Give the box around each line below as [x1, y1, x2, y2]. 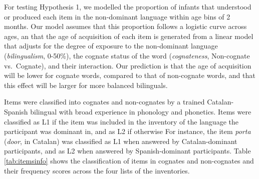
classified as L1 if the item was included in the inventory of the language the [4, 116, 238, 126]
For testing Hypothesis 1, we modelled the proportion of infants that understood [4, 1, 251, 11]
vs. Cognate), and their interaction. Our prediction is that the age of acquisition [4, 60, 251, 70]
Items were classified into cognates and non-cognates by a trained [4, 96, 205, 107]
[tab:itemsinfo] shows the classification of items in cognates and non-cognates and [4, 155, 254, 165]
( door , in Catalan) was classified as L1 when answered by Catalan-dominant [4, 135, 237, 146]
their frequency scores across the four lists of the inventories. [4, 165, 190, 175]
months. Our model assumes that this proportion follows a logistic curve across [4, 21, 247, 31]
